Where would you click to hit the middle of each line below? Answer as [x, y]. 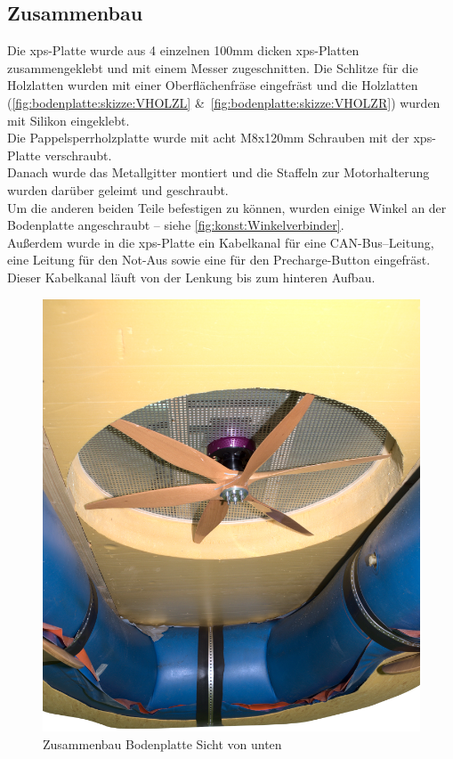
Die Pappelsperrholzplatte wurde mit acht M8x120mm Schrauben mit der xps [220, 138]
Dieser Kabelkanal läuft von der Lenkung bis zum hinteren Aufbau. [191, 277]
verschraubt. [78, 155]
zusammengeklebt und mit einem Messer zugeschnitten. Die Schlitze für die [213, 67]
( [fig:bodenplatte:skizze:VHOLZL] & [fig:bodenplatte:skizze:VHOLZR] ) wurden [224, 102]
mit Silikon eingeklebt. [69, 120]
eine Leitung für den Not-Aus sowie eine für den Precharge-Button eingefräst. [219, 260]
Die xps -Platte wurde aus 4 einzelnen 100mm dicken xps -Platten [183, 50]
